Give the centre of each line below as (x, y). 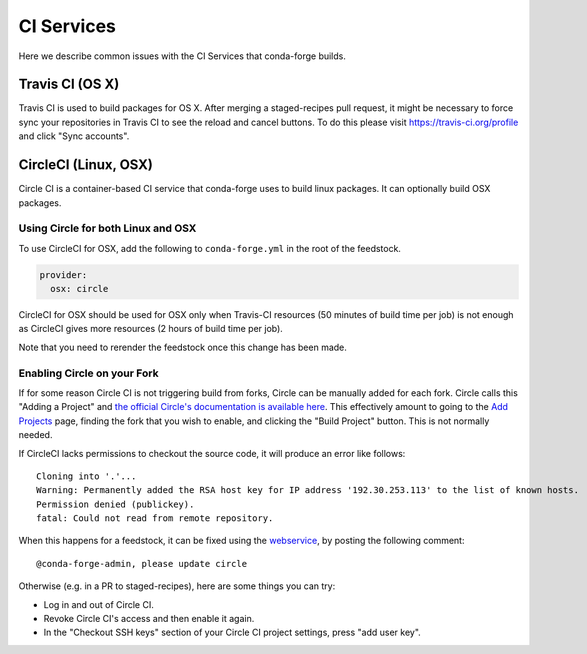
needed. (35, 435)
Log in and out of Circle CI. (98, 604)
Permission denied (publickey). (115, 504)
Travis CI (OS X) (69, 84)
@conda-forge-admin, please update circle (142, 563)
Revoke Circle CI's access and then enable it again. (149, 619)
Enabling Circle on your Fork (88, 373)
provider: (63, 274)
